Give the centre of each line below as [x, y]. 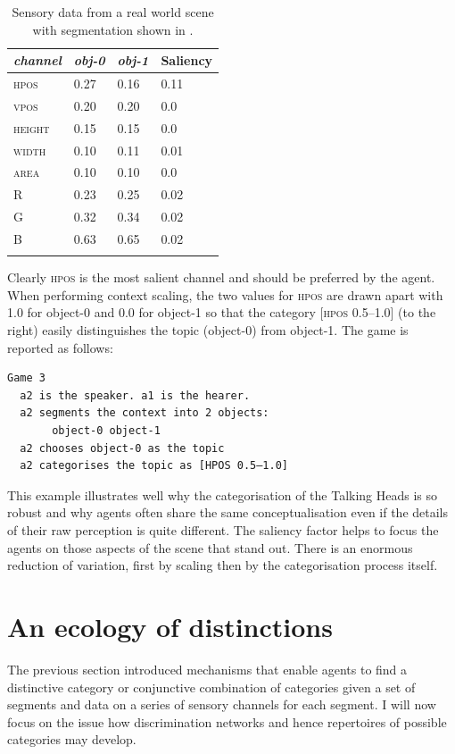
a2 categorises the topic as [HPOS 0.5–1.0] [154, 466]
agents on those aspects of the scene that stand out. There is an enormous [210, 547]
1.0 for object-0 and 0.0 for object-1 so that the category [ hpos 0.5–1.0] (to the [222, 312]
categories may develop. [72, 739]
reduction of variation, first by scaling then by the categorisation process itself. [223, 565]
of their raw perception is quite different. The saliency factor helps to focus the [223, 530]
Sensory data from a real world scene [113, 12]
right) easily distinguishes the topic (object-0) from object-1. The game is [208, 330]
